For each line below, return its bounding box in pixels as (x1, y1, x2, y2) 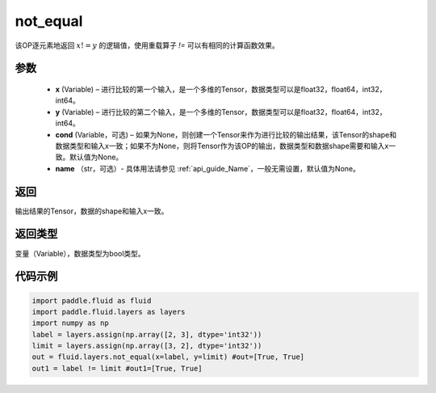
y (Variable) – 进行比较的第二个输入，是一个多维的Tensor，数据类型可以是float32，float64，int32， (55, 107, 387, 116)
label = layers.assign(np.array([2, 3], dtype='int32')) (31, 330, 262, 339)
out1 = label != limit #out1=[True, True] (31, 364, 203, 373)
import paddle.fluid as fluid (31, 296, 152, 305)
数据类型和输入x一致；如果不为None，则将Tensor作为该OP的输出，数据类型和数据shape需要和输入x (55, 141, 389, 150)
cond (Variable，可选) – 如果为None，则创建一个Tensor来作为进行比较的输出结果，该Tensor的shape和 (55, 129, 397, 139)
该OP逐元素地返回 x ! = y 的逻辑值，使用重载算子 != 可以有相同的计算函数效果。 (15, 40, 280, 50)
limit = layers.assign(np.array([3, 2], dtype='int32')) (31, 341, 262, 351)
